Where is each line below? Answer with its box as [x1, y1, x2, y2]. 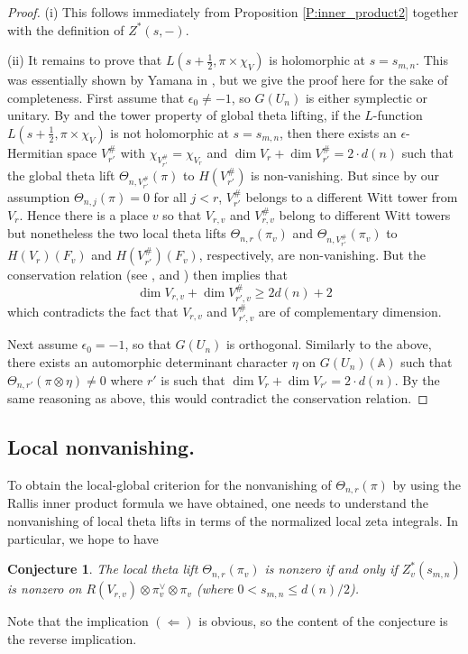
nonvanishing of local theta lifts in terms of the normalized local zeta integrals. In [7, 511, 459, 530]
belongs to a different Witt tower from [245, 187, 458, 206]
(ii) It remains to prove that [7, 51, 162, 69]
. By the [394, 370, 440, 389]
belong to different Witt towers [279, 205, 451, 224]
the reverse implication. [7, 629, 137, 648]
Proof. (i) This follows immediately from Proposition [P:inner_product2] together [7, 3, 459, 21]
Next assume [7, 335, 78, 354]
